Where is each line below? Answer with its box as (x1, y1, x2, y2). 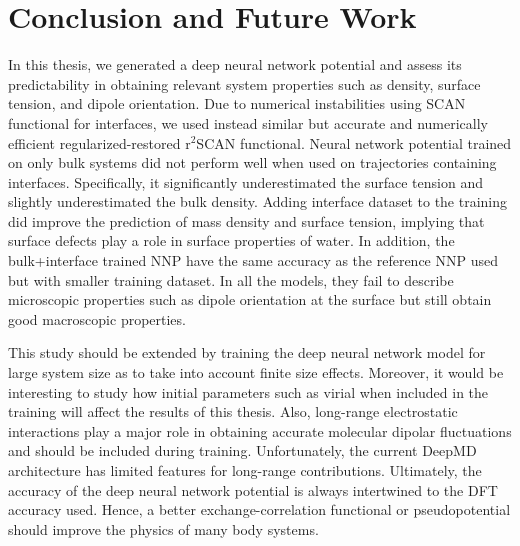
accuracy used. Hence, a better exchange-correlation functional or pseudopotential (8, 499, 511, 520)
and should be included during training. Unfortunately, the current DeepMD (8, 440, 477, 461)
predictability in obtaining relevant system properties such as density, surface (8, 73, 481, 94)
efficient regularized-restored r (8, 132, 191, 153)
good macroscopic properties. (8, 308, 186, 329)
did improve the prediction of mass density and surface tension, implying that (8, 210, 485, 231)
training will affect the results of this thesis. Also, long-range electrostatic (8, 401, 458, 422)
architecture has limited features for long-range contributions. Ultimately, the (8, 460, 482, 480)
